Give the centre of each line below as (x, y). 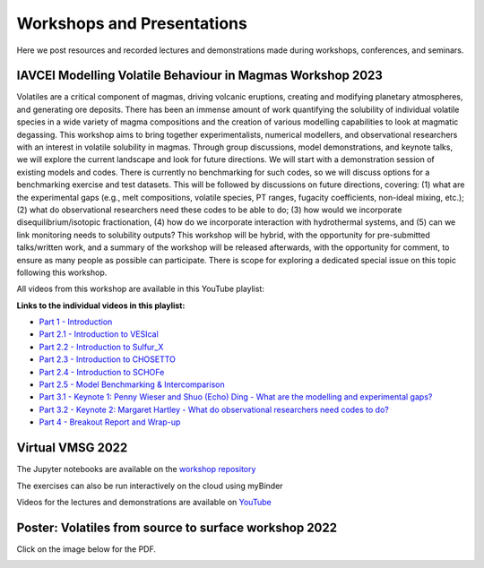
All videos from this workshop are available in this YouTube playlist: (140, 289)
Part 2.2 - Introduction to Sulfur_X (101, 347)
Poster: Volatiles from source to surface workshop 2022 (177, 527)
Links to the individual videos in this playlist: (101, 306)
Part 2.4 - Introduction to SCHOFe (102, 372)
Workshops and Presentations (132, 23)
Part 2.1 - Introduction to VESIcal (99, 334)
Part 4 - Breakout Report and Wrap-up (110, 422)
